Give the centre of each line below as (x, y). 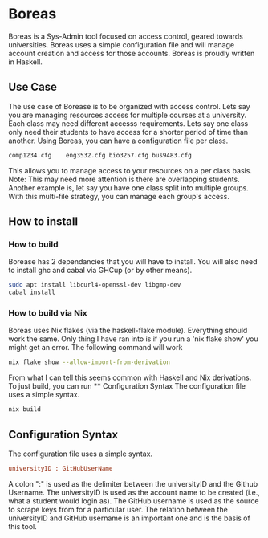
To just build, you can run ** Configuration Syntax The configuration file (127, 386)
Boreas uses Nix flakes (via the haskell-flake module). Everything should (128, 331)
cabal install (32, 293)
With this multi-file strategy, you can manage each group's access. (119, 196)
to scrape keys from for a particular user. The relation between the (118, 509)
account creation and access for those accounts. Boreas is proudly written (132, 53)
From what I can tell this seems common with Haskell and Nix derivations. (130, 377)
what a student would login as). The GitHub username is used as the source (134, 501)
